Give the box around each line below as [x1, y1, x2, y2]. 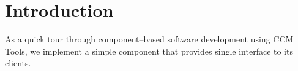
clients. [5, 56, 31, 69]
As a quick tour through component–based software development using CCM [5, 33, 294, 46]
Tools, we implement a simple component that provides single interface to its [5, 44, 293, 57]
